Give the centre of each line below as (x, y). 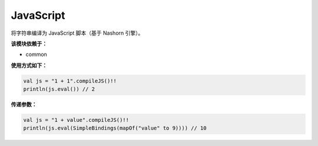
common (36, 54)
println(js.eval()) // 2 (59, 89)
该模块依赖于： (29, 44)
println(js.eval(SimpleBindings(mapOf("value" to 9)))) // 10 (115, 128)
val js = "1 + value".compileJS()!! (76, 120)
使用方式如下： (29, 65)
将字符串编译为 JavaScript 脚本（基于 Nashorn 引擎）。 (77, 33)
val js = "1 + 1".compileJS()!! (70, 81)
